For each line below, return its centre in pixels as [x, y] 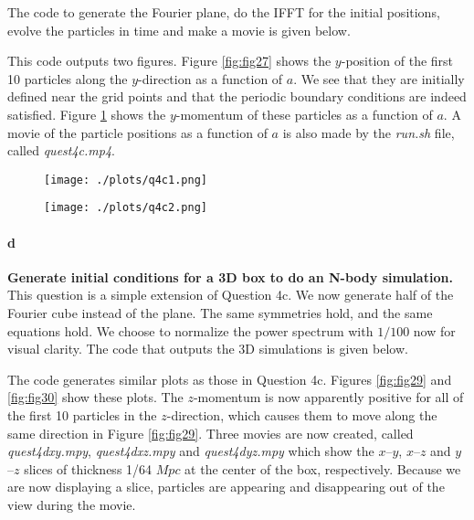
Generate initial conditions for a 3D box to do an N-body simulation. [230, 276]
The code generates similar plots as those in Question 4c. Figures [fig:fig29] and [230, 379]
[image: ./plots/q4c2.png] [126, 208]
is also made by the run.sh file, [369, 132]
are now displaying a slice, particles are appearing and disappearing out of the [226, 487]
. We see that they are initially [379, 78]
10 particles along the [68, 78]
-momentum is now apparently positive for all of [328, 397]
